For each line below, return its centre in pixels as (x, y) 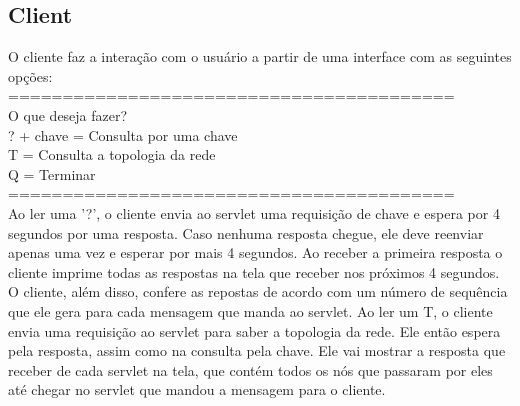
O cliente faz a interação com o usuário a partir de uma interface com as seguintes (260, 56)
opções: (30, 75)
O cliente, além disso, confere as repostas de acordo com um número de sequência (258, 291)
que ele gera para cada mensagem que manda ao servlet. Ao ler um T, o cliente (250, 310)
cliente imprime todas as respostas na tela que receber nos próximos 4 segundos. (254, 271)
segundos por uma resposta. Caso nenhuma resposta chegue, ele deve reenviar (246, 232)
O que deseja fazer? (68, 114)
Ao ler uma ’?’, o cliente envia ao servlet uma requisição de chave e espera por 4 (254, 212)
